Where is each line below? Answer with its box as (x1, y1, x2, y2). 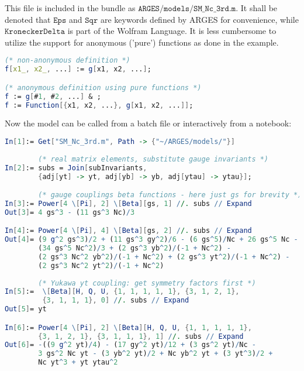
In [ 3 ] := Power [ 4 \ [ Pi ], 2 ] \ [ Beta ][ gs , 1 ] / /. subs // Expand (5, 199, 252, 208)
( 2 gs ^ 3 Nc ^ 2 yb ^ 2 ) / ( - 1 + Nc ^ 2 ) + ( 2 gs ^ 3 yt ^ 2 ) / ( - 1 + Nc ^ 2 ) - (38, 252, 290, 261)
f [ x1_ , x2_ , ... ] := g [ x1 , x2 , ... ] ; (5, 65, 151, 74)
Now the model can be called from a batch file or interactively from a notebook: (5, 117, 292, 129)
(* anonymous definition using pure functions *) (5, 83, 202, 92)
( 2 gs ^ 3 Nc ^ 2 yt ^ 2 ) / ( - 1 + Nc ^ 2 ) (38, 261, 164, 270)
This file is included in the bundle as (5, 2, 136, 13)
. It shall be (236, 2, 278, 13)
